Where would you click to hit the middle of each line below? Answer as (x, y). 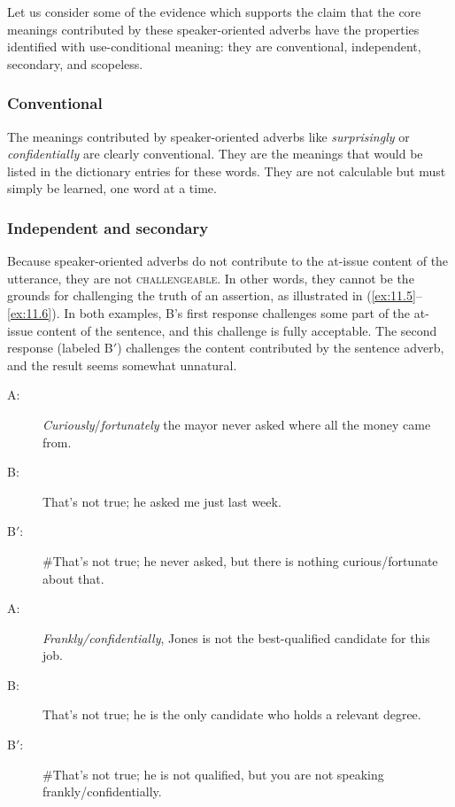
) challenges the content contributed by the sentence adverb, (281, 348)
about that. (73, 578)
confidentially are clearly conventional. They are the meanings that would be (215, 154)
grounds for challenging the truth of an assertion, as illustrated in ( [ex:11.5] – (215, 295)
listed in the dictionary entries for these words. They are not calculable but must (227, 171)
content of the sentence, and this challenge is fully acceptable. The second (237, 330)
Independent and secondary (108, 227)
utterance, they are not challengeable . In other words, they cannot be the (211, 278)
